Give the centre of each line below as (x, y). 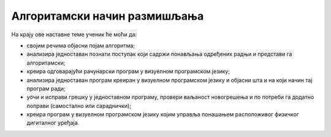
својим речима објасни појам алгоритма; (81, 45)
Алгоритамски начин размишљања (108, 16)
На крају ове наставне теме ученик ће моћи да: (74, 34)
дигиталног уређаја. (53, 123)
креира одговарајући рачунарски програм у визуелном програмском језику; (128, 71)
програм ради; (46, 88)
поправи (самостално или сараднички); (79, 106)
